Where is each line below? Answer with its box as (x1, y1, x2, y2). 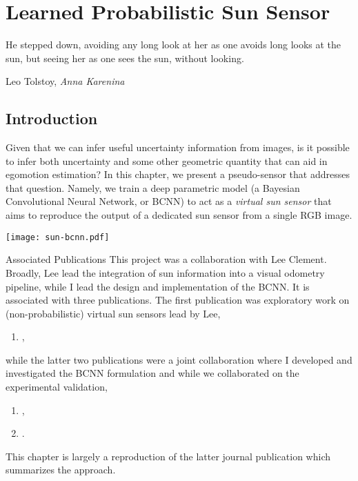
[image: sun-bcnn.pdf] (6, 232, 110, 242)
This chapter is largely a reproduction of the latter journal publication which (6, 449, 331, 463)
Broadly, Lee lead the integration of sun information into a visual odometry (6, 265, 325, 279)
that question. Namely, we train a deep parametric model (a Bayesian (6, 180, 300, 195)
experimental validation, (6, 380, 108, 394)
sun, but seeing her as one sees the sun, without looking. (6, 50, 244, 65)
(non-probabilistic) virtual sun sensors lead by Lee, (6, 306, 221, 320)
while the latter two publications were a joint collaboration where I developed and (6, 352, 352, 366)
